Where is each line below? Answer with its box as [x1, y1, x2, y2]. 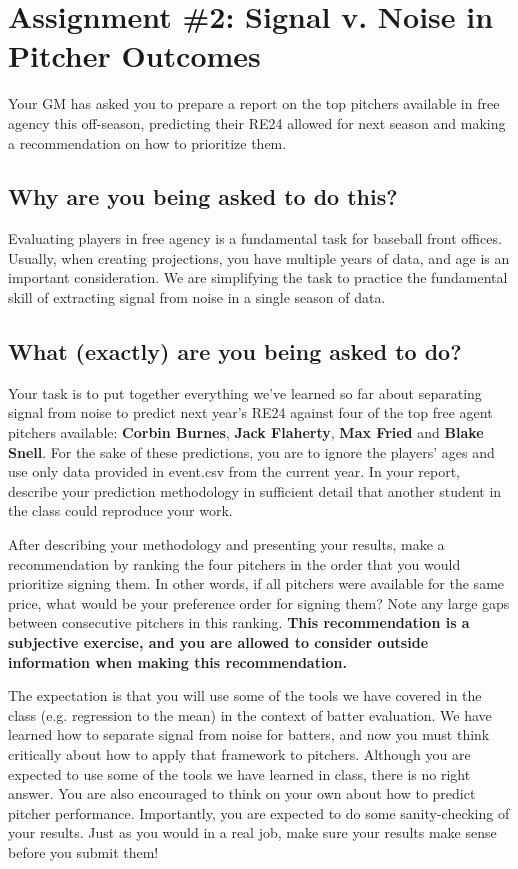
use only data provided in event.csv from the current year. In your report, [8, 461, 460, 482]
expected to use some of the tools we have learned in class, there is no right [8, 763, 471, 784]
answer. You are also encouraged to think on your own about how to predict [8, 783, 476, 804]
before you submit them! [8, 841, 159, 862]
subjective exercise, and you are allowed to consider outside [8, 632, 429, 652]
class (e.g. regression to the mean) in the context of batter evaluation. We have [8, 704, 492, 725]
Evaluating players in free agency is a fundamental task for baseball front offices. [8, 228, 502, 249]
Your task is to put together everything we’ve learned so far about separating [8, 382, 482, 403]
